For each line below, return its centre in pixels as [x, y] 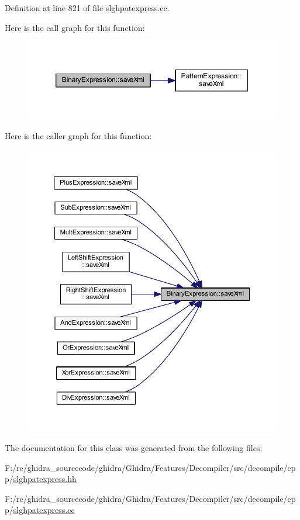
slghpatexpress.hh [45, 479]
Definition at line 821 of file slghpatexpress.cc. [87, 8]
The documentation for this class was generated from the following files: [134, 447]
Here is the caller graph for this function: [78, 136]
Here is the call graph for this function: [75, 27]
